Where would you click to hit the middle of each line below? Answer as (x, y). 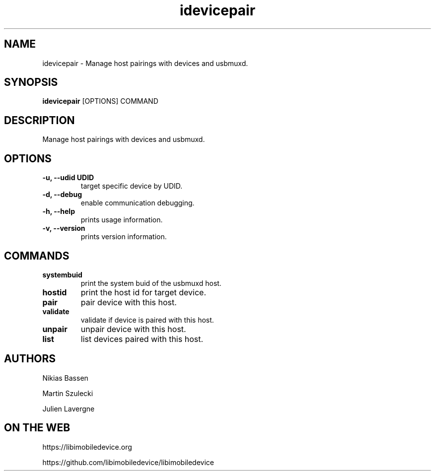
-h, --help (59, 211)
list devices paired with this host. (142, 339)
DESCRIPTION (39, 120)
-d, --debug (62, 195)
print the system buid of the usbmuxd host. (151, 283)
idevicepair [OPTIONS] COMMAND (100, 101)
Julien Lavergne (69, 408)
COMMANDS (37, 256)
